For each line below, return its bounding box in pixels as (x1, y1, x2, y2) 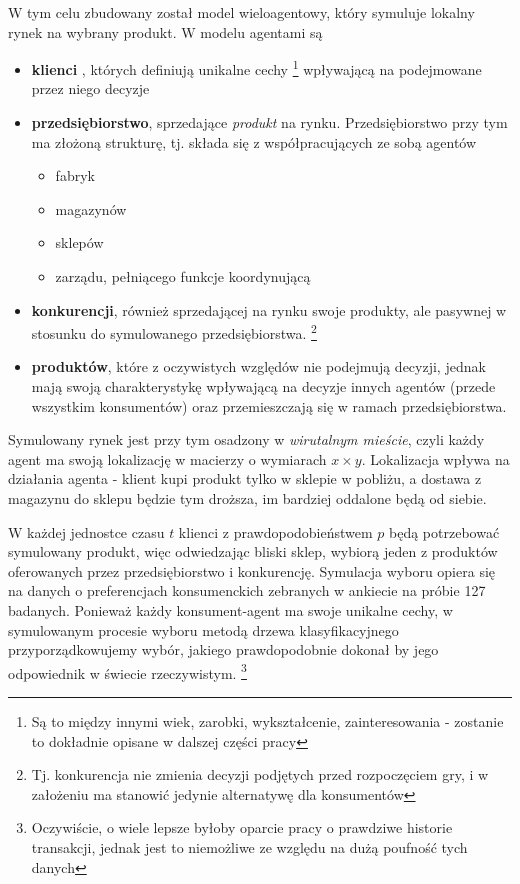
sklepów (55, 232, 104, 253)
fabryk (55, 165, 95, 186)
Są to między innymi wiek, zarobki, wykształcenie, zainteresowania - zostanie (31, 711, 504, 731)
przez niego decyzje (31, 78, 150, 99)
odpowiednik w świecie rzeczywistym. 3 (8, 659, 247, 683)
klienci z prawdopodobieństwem (178, 521, 373, 542)
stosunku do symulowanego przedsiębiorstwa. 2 (31, 320, 317, 343)
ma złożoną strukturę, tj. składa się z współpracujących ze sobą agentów (31, 131, 477, 152)
